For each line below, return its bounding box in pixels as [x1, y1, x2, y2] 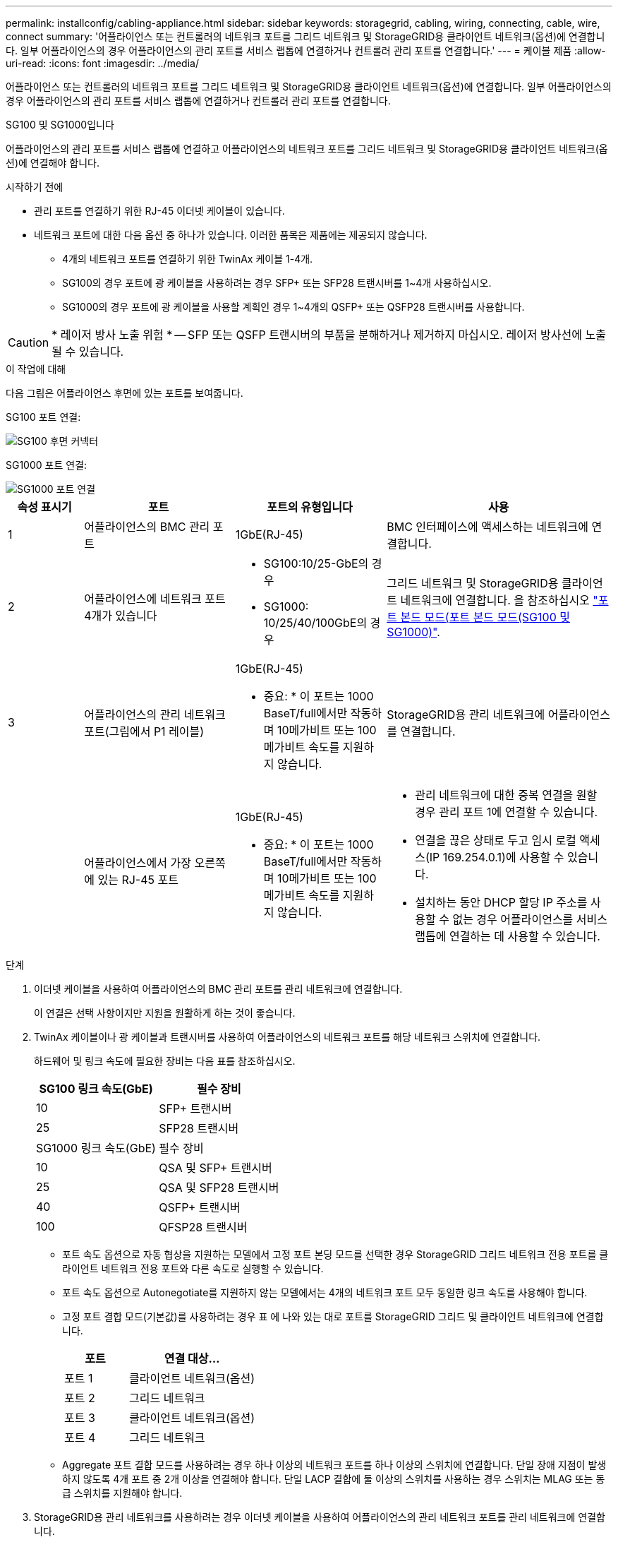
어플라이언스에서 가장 [84, 856, 191, 870]
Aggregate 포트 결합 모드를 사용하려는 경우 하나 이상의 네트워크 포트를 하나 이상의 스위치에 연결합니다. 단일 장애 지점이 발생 [62, 1459, 607, 1471]
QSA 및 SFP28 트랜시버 [159, 1181, 279, 1195]
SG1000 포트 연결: [6, 459, 87, 471]
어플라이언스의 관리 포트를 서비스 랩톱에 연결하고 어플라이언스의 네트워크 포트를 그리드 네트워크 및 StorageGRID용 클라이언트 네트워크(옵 [6, 143, 608, 155]
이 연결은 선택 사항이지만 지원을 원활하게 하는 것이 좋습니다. [34, 1007, 296, 1019]
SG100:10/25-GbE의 [263, 556, 369, 570]
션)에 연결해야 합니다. [6, 157, 99, 169]
